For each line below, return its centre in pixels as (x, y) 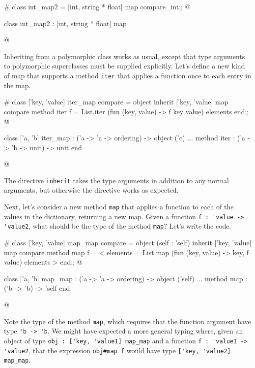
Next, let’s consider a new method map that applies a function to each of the (119, 207)
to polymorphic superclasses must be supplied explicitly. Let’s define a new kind (125, 66)
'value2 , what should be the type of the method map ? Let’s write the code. (118, 226)
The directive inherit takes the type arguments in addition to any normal (116, 180)
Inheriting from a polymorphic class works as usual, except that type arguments (125, 56)
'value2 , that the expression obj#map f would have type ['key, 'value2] (117, 350)
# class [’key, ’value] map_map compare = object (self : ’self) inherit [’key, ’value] (128, 242)
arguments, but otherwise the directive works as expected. (91, 190)
